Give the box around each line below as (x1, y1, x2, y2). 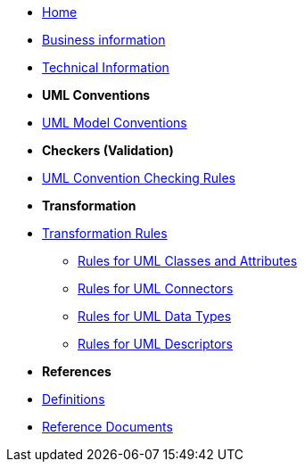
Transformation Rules (42, 226, 168, 241)
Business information (42, 32, 166, 47)
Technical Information (42, 60, 169, 75)
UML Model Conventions (42, 115, 187, 130)
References (42, 364, 111, 379)
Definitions (42, 391, 105, 407)
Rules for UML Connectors (78, 281, 234, 296)
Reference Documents (42, 419, 173, 434)
